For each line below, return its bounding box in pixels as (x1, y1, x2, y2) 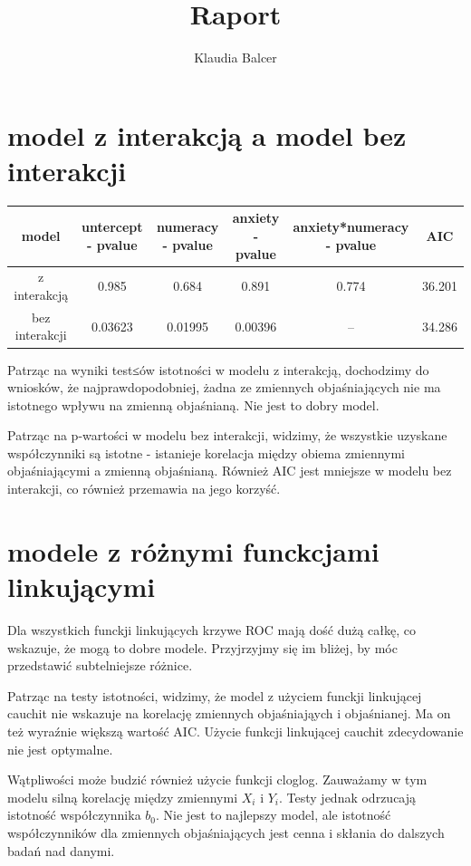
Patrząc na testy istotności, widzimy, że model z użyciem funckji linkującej (7, 686, 422, 705)
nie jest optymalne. (7, 739, 113, 758)
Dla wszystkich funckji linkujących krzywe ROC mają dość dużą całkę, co (7, 620, 416, 639)
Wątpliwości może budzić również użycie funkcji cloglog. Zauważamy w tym (7, 770, 428, 789)
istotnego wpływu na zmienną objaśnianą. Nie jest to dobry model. (7, 395, 380, 414)
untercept (82, 217, 143, 236)
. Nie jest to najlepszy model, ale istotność (156, 805, 391, 824)
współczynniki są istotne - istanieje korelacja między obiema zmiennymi (7, 443, 406, 462)
